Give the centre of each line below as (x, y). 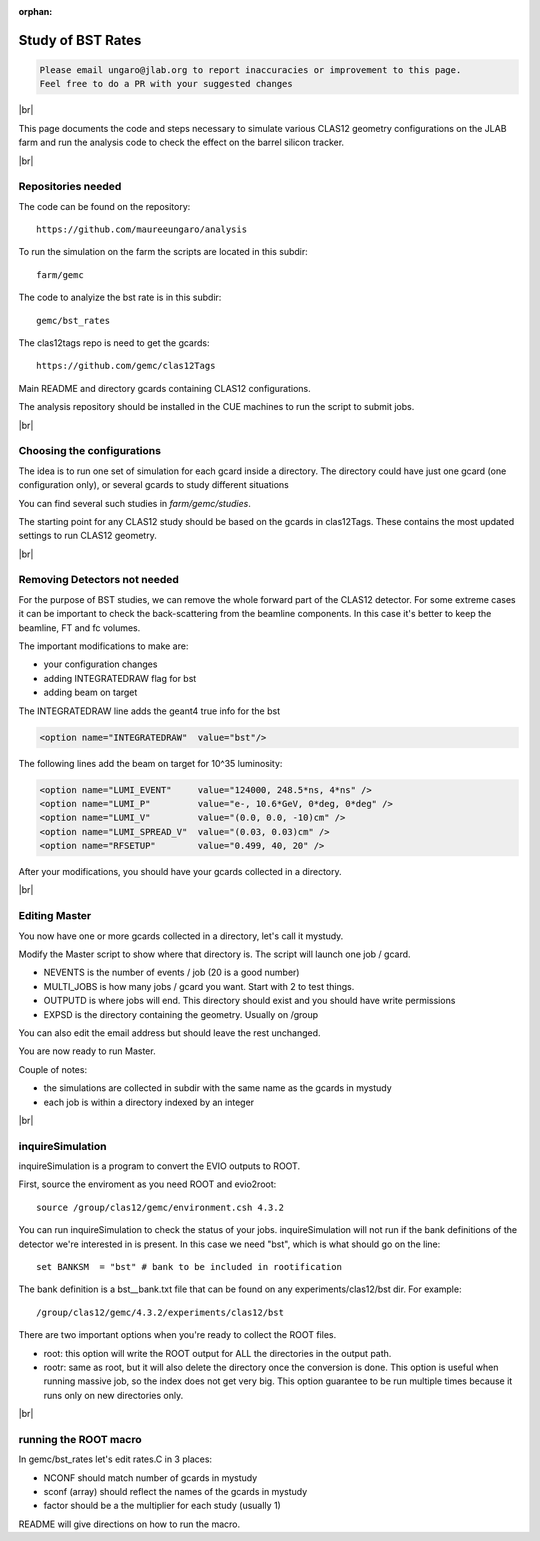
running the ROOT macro (80, 1439)
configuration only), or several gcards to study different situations (154, 485)
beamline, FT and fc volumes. (79, 627)
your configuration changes (100, 664)
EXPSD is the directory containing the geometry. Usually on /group (181, 1014)
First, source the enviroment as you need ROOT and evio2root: (147, 1184)
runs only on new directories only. (113, 1395)
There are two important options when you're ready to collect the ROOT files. (177, 1335)
